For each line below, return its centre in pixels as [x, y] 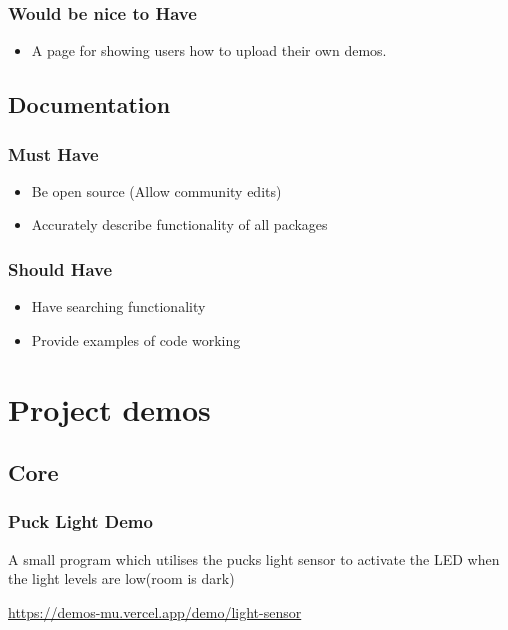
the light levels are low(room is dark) [121, 578]
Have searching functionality [118, 306]
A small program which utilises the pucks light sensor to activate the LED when [254, 558]
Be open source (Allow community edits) [156, 190]
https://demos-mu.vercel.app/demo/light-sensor [155, 611]
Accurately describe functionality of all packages [179, 224]
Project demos [109, 408]
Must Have [53, 153]
